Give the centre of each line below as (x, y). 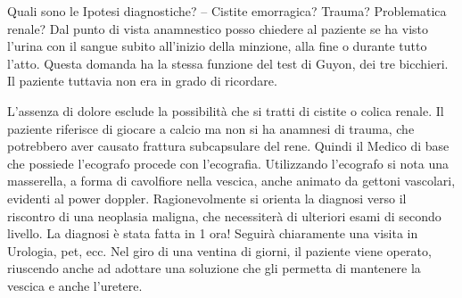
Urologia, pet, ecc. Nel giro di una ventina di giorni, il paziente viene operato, (219, 250)
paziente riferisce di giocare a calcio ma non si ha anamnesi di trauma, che (211, 128)
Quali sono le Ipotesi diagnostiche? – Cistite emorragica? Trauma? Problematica (227, 11)
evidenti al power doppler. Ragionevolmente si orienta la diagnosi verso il (207, 198)
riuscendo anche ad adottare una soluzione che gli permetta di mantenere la (214, 268)
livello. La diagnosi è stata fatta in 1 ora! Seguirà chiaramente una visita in (213, 233)
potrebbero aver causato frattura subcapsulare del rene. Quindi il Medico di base (228, 146)
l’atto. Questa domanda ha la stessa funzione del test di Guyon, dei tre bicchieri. (228, 63)
